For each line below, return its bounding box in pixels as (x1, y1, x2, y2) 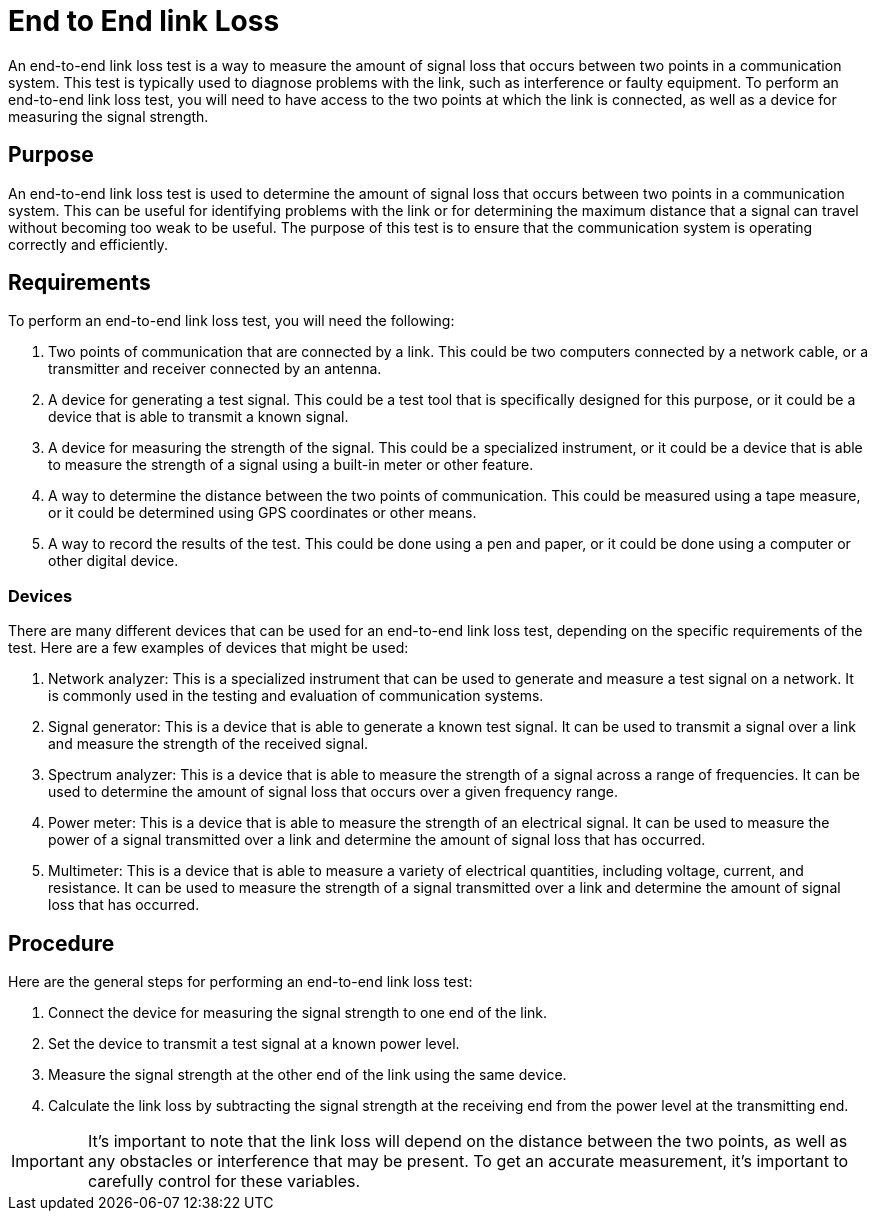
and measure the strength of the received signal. (48, 735, 369, 753)
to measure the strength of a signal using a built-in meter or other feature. (48, 456, 534, 474)
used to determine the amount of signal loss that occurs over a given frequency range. (48, 783, 619, 801)
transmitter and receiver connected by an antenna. (48, 360, 382, 378)
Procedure (8, 930, 115, 956)
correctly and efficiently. (8, 235, 169, 253)
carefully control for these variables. (87, 1171, 361, 1192)
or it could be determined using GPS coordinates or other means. (48, 504, 477, 522)
